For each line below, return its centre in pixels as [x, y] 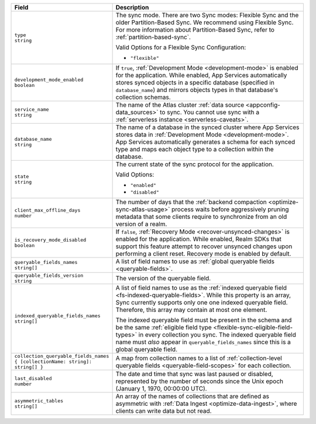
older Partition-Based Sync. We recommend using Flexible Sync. [205, 22]
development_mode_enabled [49, 80]
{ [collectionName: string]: [53, 362]
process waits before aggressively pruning [230, 209]
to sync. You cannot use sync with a [210, 112]
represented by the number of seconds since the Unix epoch [200, 381]
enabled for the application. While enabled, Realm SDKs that [199, 239]
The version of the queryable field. [163, 278]
